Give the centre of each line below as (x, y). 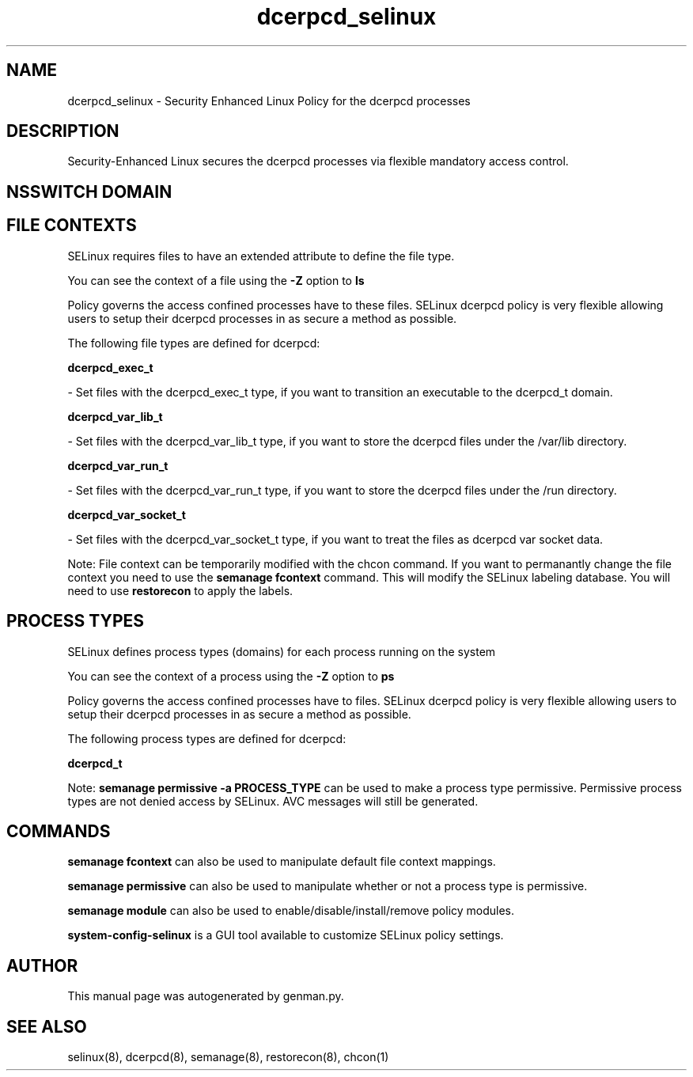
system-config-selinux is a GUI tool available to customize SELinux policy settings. (286, 935)
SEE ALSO (47, 1026)
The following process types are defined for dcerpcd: (207, 738)
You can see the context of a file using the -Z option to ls (216, 280)
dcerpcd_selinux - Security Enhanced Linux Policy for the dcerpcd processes (269, 100)
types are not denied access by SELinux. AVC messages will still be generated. (273, 801)
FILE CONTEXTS (72, 226)
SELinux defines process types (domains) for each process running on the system (282, 651)
